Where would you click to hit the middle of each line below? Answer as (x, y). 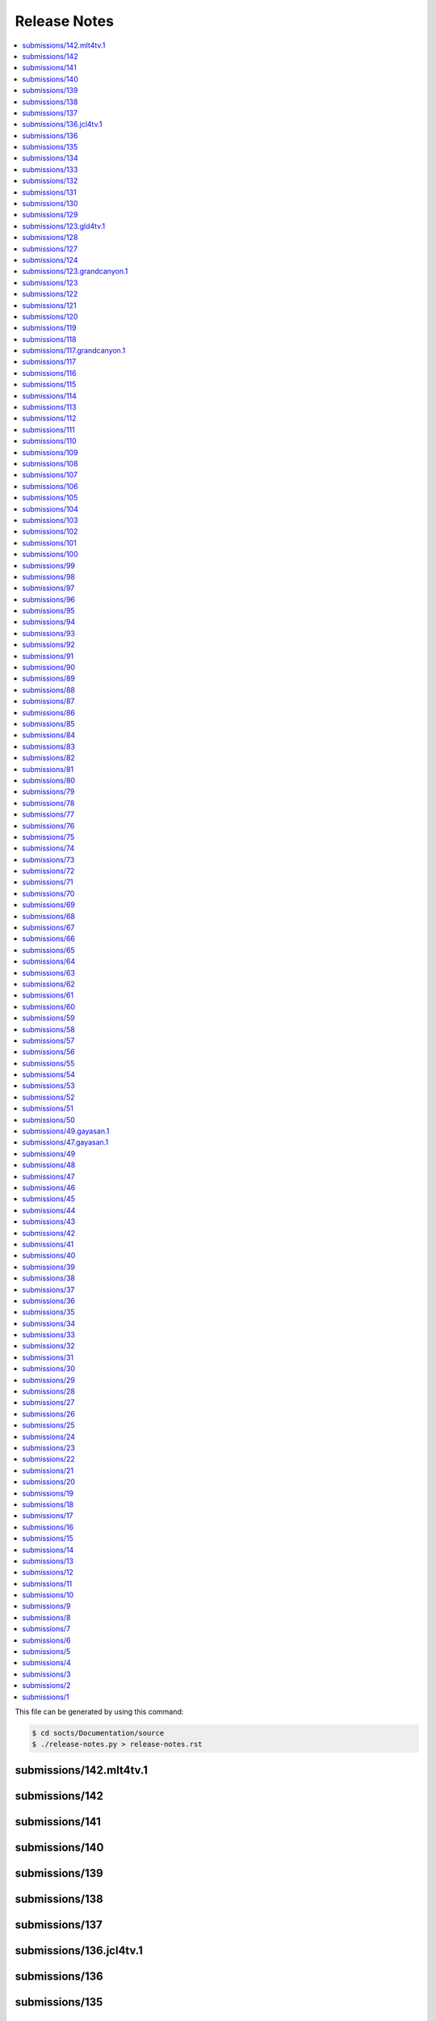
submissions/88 (49, 690)
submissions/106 (50, 486)
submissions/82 (49, 758)
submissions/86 (49, 712)
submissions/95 (49, 611)
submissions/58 (49, 1029)
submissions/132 (50, 181)
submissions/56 (49, 1052)
